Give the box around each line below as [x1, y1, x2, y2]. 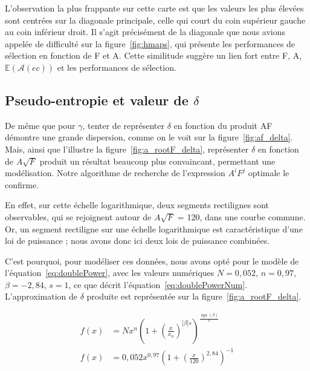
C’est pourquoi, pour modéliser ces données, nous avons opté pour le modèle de [5, 254, 299, 267]
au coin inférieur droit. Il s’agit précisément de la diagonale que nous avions [5, 25, 286, 38]
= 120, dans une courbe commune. [177, 210, 306, 223]
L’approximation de [5, 290, 78, 303]
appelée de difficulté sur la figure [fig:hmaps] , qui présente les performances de [5, 37, 295, 50]
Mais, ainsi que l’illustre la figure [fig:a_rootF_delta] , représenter [5, 142, 249, 155]
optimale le [248, 166, 289, 179]
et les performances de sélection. [57, 61, 176, 73]
